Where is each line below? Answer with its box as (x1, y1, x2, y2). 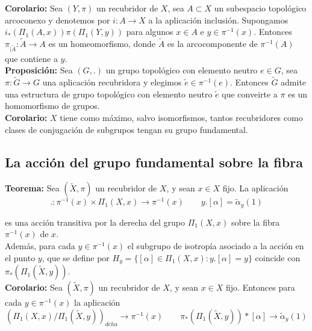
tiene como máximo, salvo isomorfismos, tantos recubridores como (60, 111, 303, 123)
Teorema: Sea (5, 182, 60, 194)
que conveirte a (222, 87, 278, 100)
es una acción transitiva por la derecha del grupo (5, 215, 185, 228)
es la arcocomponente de (167, 37, 258, 49)
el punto (5, 251, 36, 264)
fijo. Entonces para (226, 281, 295, 294)
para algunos (126, 25, 173, 38)
